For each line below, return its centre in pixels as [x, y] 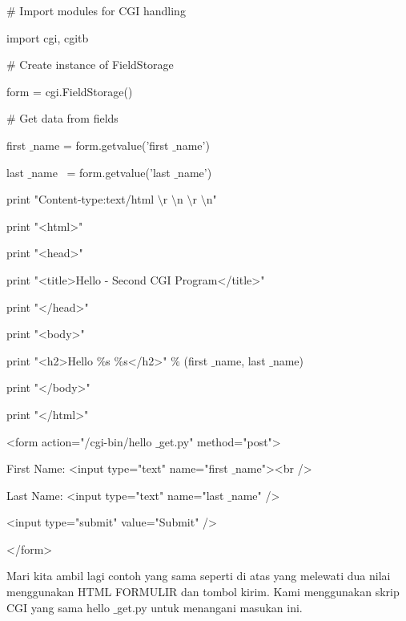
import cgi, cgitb [48, 37]
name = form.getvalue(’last [101, 172]
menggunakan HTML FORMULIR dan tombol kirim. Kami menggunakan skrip [203, 592]
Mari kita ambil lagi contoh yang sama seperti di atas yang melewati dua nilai [199, 576]
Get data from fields [69, 118]
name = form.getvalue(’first [101, 145]
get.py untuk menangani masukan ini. [210, 607]
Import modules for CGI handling [103, 10]
